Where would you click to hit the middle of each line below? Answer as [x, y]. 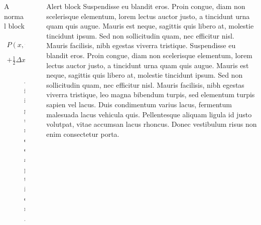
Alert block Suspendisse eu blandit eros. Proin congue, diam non [146, 6]
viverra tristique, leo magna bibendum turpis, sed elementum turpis [151, 94]
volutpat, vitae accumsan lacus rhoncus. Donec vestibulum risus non [152, 124]
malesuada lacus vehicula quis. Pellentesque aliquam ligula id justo [149, 114]
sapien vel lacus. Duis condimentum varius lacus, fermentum [139, 104]
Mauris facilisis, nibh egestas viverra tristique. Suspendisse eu [141, 45]
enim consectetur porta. [83, 134]
